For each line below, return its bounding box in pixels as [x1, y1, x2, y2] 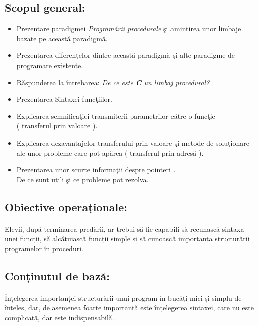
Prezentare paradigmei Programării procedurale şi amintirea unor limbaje [16, 23, 241, 34]
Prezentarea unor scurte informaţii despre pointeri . [16, 164, 176, 175]
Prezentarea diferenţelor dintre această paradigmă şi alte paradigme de [16, 50, 235, 60]
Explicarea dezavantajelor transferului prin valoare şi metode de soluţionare [16, 137, 249, 148]
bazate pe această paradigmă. [16, 33, 108, 43]
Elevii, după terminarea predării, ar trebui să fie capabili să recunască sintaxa [5, 223, 244, 234]
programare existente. [16, 59, 83, 70]
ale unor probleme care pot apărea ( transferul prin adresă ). [16, 147, 204, 158]
